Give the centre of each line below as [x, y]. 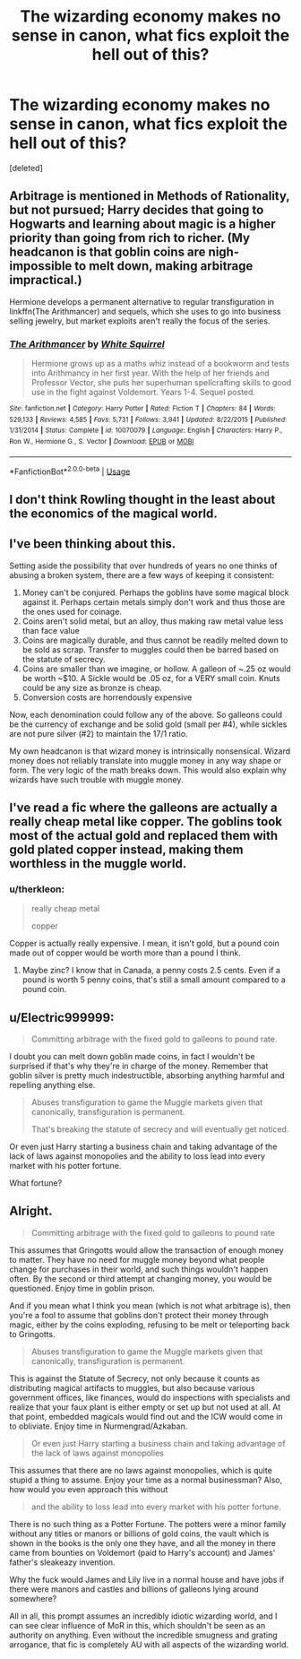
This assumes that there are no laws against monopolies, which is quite [141, 1470]
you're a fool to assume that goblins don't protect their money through [139, 1315]
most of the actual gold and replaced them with [144, 835]
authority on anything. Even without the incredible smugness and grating [143, 1635]
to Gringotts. [32, 1334]
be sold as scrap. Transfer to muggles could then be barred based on [150, 649]
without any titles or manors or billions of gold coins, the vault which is [139, 1534]
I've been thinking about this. [93, 544]
